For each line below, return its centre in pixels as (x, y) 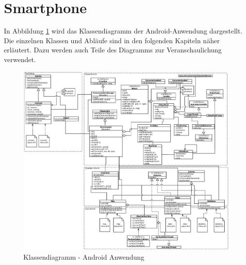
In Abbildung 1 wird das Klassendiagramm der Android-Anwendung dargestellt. (123, 31)
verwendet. (20, 59)
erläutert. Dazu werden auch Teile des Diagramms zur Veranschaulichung (113, 50)
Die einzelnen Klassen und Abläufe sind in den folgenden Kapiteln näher (112, 40)
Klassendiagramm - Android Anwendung (84, 257)
